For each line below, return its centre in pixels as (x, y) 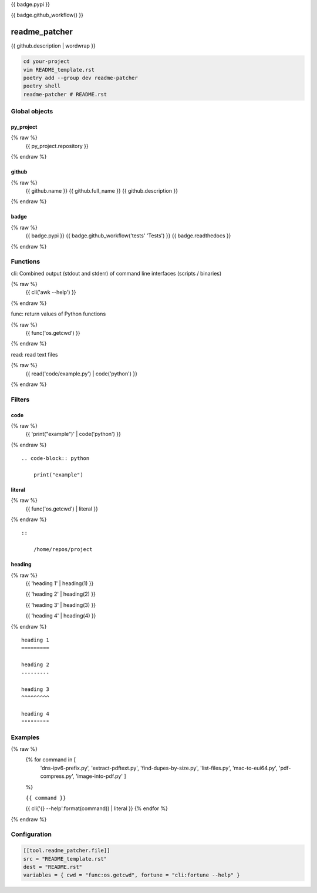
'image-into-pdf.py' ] (101, 776)
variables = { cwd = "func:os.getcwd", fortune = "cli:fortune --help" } (131, 875)
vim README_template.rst (59, 70)
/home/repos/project (63, 550)
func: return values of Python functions (58, 314)
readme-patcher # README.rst (65, 94)
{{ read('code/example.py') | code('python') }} (82, 374)
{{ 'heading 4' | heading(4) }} (61, 616)
